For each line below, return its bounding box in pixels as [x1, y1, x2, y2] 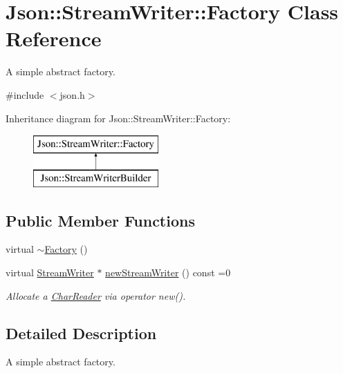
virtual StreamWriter [6, 265, 94, 280]
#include [6, 87, 44, 102]
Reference [6, 24, 102, 52]
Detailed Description [6, 322, 157, 343]
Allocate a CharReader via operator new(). [6, 288, 186, 303]
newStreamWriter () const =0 [105, 265, 231, 280]
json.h [59, 87, 85, 102]
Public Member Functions [6, 209, 195, 231]
